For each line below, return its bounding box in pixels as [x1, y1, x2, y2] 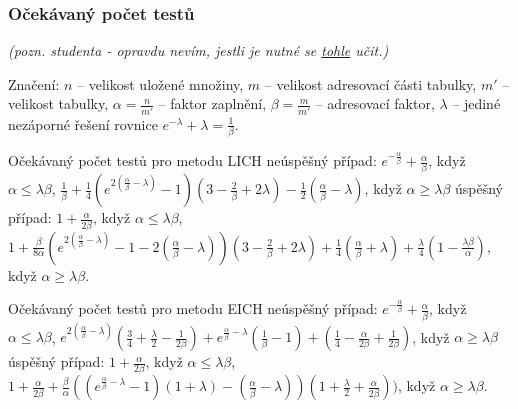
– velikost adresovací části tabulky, [264, 73, 477, 94]
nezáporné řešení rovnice [8, 113, 158, 134]
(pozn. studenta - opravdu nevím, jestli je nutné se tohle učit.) [8, 40, 389, 61]
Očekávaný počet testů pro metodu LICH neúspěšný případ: [8, 150, 377, 171]
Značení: [8, 73, 60, 94]
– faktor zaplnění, [158, 93, 267, 114]
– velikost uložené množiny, [77, 73, 244, 94]
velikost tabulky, [8, 93, 109, 114]
